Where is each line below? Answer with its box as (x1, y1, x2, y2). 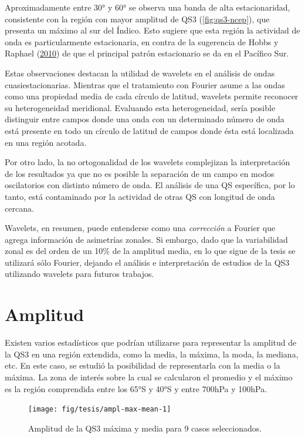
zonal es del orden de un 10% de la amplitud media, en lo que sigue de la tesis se (5, 245, 296, 257)
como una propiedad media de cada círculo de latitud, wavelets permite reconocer (5, 90, 299, 102)
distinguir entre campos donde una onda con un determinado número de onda (5, 113, 284, 125)
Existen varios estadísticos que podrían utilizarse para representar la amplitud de (5, 336, 297, 349)
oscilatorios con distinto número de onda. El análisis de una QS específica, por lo (5, 179, 295, 191)
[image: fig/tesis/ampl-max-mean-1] (28, 405, 171, 414)
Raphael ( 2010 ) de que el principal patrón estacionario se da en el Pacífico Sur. (5, 47, 289, 59)
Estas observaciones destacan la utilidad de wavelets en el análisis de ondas (5, 66, 275, 79)
